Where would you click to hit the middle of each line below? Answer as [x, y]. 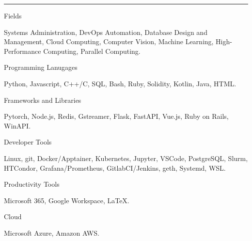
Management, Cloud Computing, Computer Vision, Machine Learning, [109, 41]
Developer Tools [28, 142]
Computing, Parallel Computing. [92, 51]
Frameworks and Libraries [43, 100]
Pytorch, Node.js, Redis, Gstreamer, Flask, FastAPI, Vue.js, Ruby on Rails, [116, 116]
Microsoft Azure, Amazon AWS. [52, 233]
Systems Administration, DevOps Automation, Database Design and [106, 32]
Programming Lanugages [41, 67]
